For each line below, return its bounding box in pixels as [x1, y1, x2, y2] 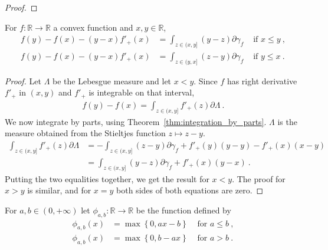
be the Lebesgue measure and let [53, 74, 172, 87]
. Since [193, 74, 218, 87]
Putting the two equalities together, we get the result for [5, 172, 209, 185]
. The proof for [232, 172, 286, 185]
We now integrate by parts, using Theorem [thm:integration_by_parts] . [5, 115, 267, 127]
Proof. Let [5, 74, 41, 87]
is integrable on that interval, [88, 86, 195, 98]
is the [277, 115, 297, 127]
